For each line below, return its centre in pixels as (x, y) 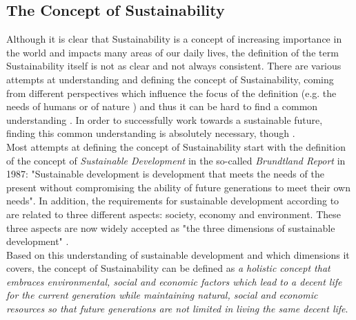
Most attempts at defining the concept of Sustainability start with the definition (176, 146)
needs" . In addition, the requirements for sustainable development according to (173, 201)
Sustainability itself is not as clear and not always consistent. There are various (174, 66)
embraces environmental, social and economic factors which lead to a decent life (174, 281)
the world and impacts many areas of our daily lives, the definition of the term (172, 52)
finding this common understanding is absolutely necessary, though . (151, 133)
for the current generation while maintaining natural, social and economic (162, 295)
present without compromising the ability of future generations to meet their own (178, 187)
